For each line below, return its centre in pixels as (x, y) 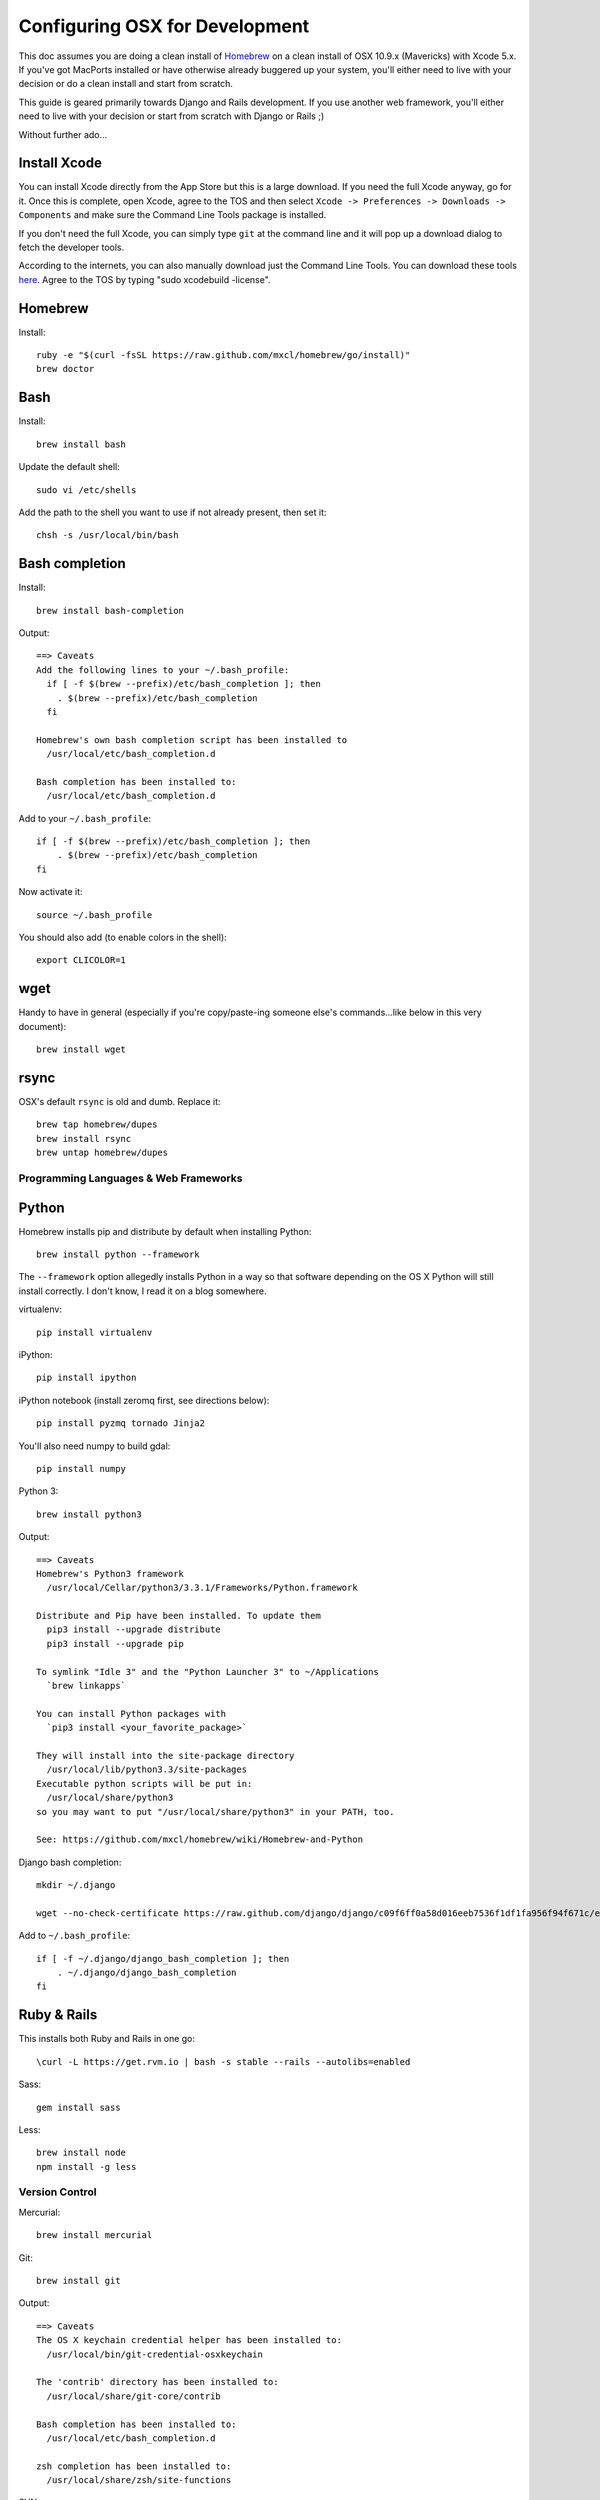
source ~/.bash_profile (94, 914)
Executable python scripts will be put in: (144, 1783)
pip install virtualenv (94, 1332)
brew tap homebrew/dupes (97, 1124)
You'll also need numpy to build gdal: (94, 1446)
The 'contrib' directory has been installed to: (157, 2382)
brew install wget (81, 1049)
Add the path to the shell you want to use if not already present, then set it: (172, 512)
